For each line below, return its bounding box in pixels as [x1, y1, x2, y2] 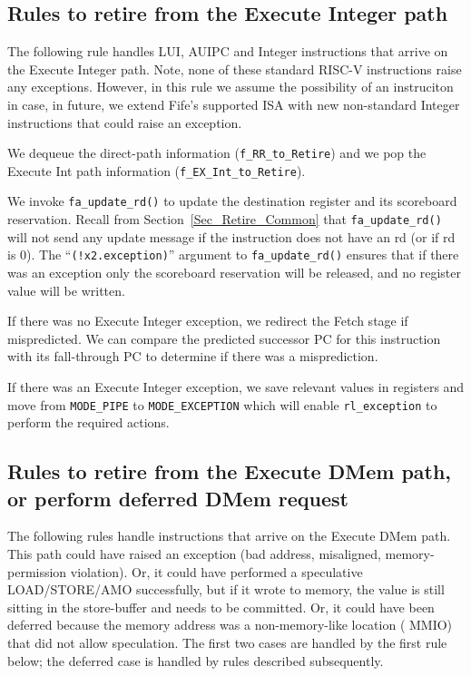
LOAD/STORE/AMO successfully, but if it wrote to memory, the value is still [7, 580, 445, 599]
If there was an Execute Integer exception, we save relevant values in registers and [7, 377, 465, 397]
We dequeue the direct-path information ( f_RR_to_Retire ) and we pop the [7, 143, 427, 162]
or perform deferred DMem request [7, 484, 348, 512]
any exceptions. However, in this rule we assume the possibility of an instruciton [7, 77, 454, 96]
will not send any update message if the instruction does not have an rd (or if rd [7, 227, 456, 246]
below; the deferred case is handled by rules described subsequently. [7, 651, 384, 670]
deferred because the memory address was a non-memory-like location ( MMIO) [7, 615, 453, 634]
